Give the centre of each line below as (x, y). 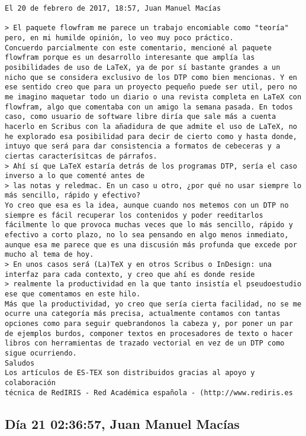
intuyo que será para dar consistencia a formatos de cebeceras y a (143, 146)
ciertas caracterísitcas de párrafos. (81, 156)
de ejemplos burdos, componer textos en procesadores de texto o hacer (149, 333)
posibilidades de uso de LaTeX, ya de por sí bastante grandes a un (143, 67)
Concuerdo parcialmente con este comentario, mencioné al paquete (138, 48)
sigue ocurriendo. (41, 353)
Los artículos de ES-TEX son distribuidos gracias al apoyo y (130, 373)
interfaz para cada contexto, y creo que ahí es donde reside (130, 274)
